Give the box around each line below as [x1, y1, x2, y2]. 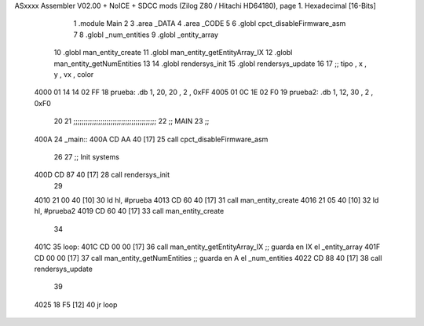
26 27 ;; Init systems [53, 152, 119, 161]
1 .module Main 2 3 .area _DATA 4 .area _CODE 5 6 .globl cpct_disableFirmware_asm [73, 19, 346, 28]
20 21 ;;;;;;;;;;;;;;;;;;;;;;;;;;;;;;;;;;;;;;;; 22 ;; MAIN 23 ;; [53, 116, 210, 126]
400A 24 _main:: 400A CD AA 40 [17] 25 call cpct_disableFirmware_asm [34, 134, 269, 144]
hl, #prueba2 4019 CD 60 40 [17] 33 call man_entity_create [34, 207, 225, 216]
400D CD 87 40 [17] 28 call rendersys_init [34, 170, 170, 180]
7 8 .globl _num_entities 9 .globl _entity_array [73, 30, 219, 39]
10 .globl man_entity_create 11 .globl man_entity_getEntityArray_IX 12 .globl [53, 48, 293, 57]
